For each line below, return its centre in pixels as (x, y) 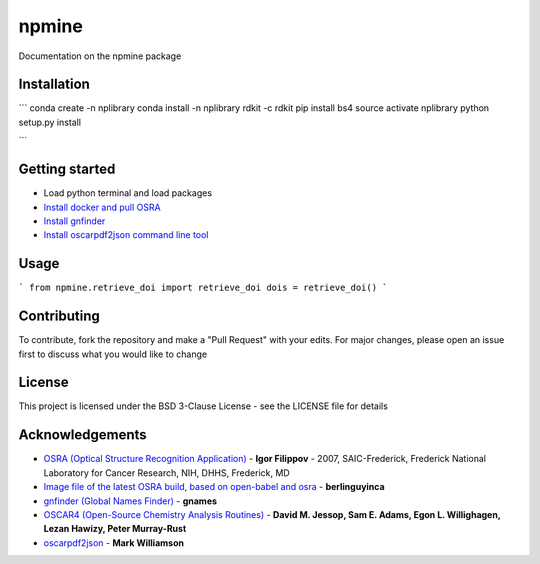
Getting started (67, 169)
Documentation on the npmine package (100, 56)
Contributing (59, 316)
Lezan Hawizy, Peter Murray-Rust (115, 529)
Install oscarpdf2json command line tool (126, 235)
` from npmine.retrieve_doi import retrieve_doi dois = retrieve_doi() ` (203, 288)
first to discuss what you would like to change (113, 354)
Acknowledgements (82, 435)
